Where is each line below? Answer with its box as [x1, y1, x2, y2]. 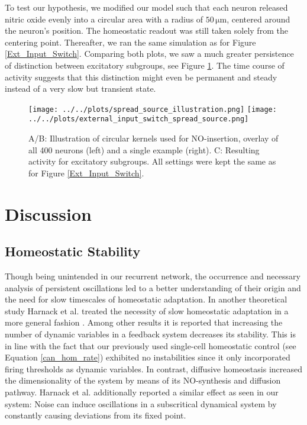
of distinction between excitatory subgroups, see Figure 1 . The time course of [5, 59, 285, 71]
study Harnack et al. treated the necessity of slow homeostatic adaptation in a [5, 304, 289, 317]
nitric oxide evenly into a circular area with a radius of [5, 12, 203, 25]
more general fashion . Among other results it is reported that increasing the [5, 316, 283, 329]
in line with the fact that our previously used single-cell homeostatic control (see [5, 339, 296, 352]
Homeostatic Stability [5, 242, 141, 260]
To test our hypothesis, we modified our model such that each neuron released [5, 1, 288, 13]
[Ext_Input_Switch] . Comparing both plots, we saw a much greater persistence [5, 47, 294, 60]
